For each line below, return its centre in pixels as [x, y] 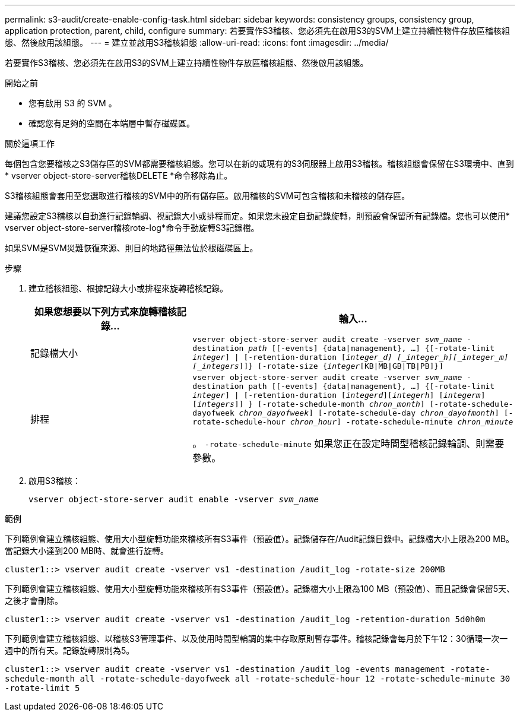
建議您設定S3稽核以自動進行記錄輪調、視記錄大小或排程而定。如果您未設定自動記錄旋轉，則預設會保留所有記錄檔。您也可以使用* [257, 216]
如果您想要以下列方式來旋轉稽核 [105, 312]
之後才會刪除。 [34, 601]
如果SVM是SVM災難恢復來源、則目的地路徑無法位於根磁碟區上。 [131, 248]
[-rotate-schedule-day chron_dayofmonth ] [408, 413]
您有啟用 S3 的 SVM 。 [73, 103]
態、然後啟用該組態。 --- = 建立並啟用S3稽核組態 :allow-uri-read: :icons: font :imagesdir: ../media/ [197, 42]
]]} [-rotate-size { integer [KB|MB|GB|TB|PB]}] [341, 366]
